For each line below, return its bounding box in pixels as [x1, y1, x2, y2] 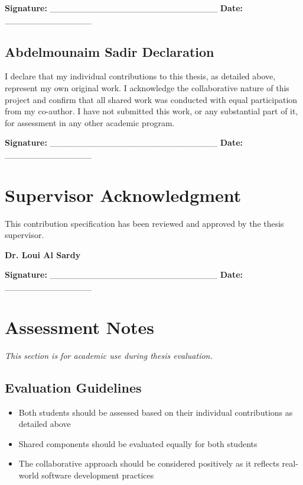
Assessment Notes [5, 314, 155, 339]
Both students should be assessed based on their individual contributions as [18, 406, 293, 418]
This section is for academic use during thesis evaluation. [5, 349, 213, 361]
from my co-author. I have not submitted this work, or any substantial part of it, [5, 105, 298, 117]
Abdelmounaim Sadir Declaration [5, 42, 214, 60]
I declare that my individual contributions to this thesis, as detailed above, [5, 70, 276, 82]
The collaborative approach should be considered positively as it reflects [18, 457, 279, 470]
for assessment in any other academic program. [5, 116, 175, 129]
